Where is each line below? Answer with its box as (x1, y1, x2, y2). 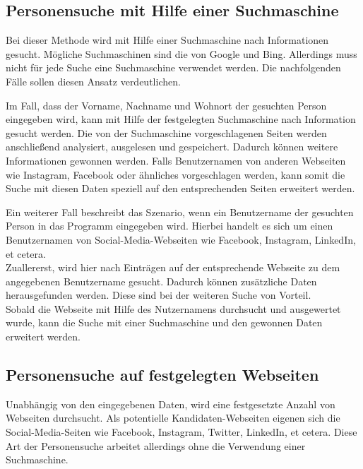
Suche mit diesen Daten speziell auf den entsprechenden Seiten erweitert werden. (6, 181, 355, 196)
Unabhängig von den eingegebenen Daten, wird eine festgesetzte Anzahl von (6, 396, 335, 411)
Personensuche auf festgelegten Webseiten (6, 364, 319, 386)
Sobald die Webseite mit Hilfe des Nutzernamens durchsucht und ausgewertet (6, 301, 341, 316)
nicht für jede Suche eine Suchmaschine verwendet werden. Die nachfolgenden (6, 60, 341, 75)
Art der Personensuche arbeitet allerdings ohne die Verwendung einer (6, 438, 306, 453)
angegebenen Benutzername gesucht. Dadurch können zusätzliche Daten (6, 273, 317, 288)
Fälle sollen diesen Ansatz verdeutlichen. (6, 73, 181, 88)
